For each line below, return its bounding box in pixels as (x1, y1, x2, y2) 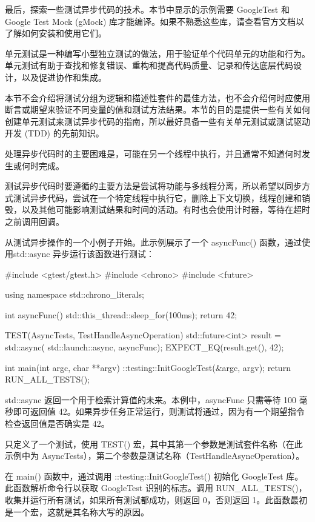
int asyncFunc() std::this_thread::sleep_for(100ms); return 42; (5, 308, 237, 321)
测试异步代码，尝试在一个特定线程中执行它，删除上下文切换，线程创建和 (13, 191, 302, 204)
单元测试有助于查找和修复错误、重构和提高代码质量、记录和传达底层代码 (5, 59, 293, 72)
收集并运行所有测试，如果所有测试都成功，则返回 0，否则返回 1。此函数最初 (5, 494, 308, 506)
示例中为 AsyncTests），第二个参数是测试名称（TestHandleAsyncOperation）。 (5, 449, 305, 462)
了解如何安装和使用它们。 (5, 27, 107, 39)
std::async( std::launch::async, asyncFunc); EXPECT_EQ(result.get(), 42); (5, 341, 284, 353)
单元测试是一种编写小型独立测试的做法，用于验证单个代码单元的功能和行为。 (5, 47, 310, 59)
